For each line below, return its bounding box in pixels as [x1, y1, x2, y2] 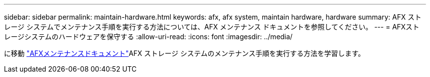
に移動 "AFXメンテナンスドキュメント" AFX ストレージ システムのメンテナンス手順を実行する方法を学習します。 [4, 49, 365, 57]
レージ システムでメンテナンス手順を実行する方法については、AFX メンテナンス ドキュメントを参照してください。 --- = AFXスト [4, 23, 420, 31]
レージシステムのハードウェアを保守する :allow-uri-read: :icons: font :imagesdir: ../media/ [4, 32, 293, 41]
